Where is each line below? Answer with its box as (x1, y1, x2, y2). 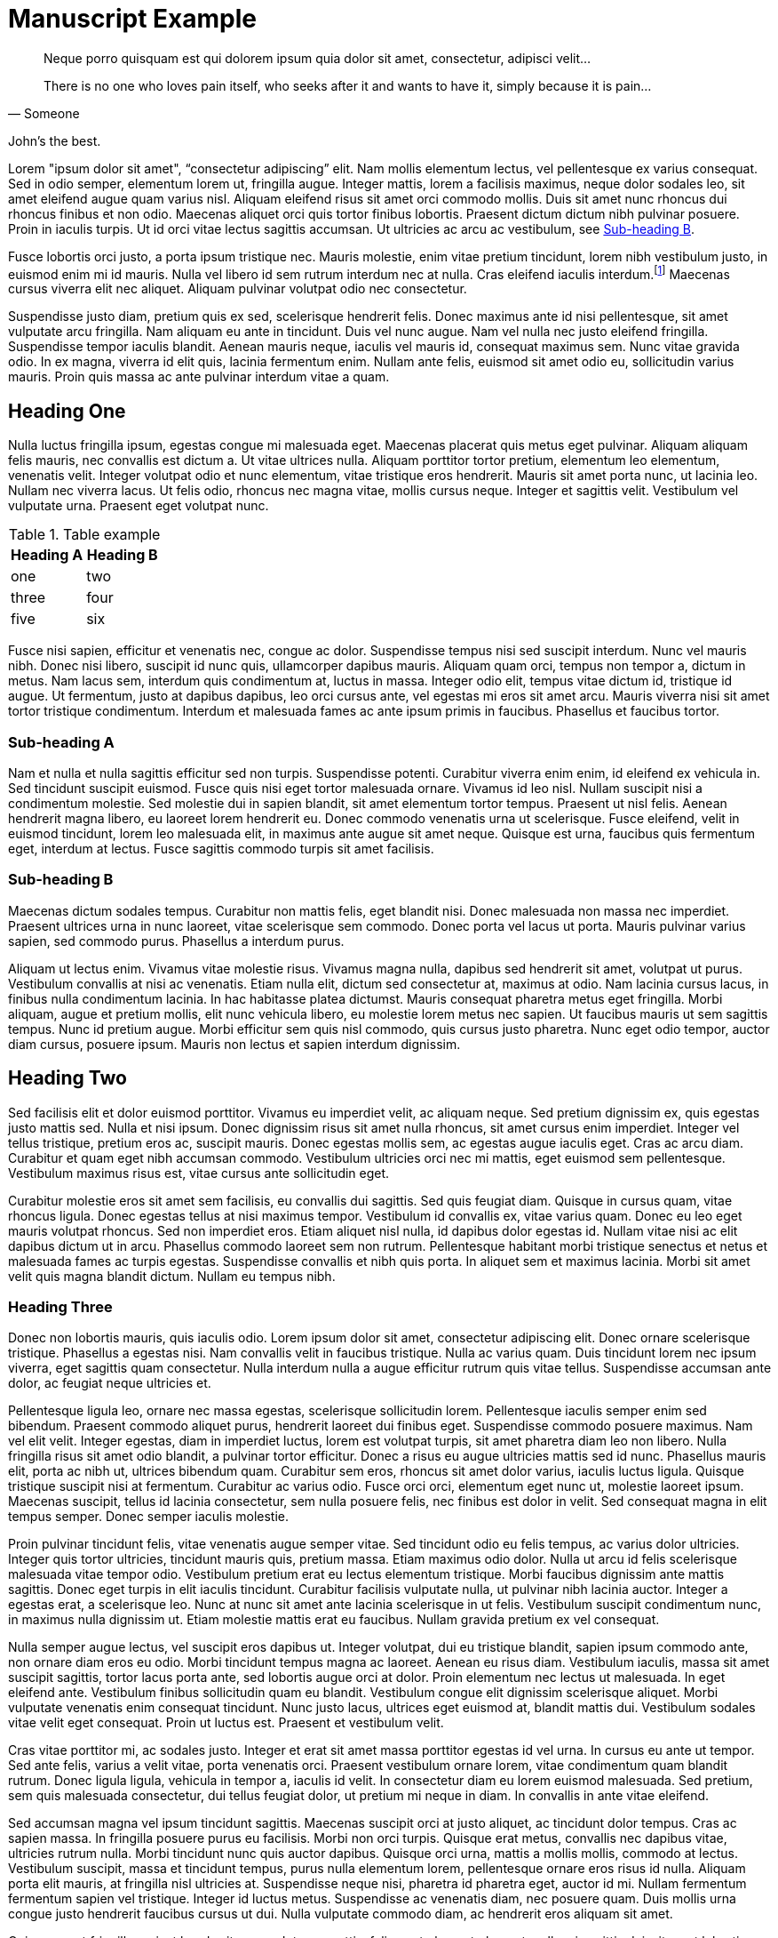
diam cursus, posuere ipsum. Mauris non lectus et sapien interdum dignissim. (8, 1036, 461, 1052)
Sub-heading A (8, 733, 115, 751)
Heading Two (8, 1067, 127, 1090)
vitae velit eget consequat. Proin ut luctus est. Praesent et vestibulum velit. (8, 1715, 444, 1731)
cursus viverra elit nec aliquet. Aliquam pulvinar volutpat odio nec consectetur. (8, 281, 467, 297)
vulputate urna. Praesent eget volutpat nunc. (8, 498, 269, 514)
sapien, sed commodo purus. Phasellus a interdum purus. (8, 933, 345, 949)
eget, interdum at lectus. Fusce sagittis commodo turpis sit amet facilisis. (8, 841, 434, 856)
